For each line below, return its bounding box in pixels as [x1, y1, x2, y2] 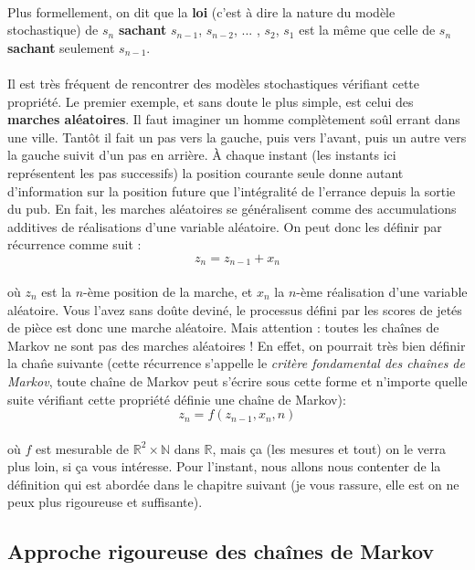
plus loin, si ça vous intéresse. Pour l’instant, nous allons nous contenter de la [7, 457, 441, 476]
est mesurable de [35, 438, 130, 458]
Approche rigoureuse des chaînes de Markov [7, 537, 435, 565]
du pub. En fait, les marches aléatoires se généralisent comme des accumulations [7, 199, 457, 218]
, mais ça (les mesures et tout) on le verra [212, 438, 446, 458]
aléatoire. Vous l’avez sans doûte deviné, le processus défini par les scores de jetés [7, 300, 462, 319]
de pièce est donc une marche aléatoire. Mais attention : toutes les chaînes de [7, 318, 439, 337]
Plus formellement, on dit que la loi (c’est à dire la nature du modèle [7, 2, 396, 21]
